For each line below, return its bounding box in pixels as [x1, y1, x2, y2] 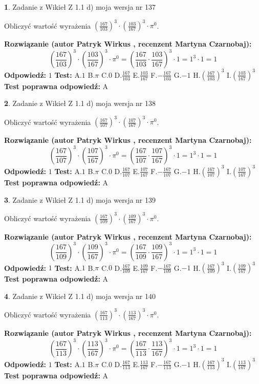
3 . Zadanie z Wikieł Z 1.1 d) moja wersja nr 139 [4, 194, 156, 205]
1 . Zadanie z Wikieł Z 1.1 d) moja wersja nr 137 [4, 2, 156, 12]
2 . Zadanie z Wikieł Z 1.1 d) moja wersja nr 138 [4, 98, 156, 109]
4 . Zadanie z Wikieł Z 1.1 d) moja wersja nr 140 [4, 290, 156, 301]
